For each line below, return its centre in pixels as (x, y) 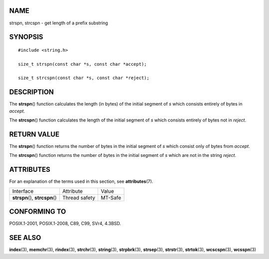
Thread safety (79, 198)
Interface (23, 191)
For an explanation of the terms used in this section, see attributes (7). (81, 181)
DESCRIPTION (32, 92)
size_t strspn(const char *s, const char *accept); (82, 64)
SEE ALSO (25, 238)
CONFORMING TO (38, 212)
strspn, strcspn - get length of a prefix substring (59, 23)
